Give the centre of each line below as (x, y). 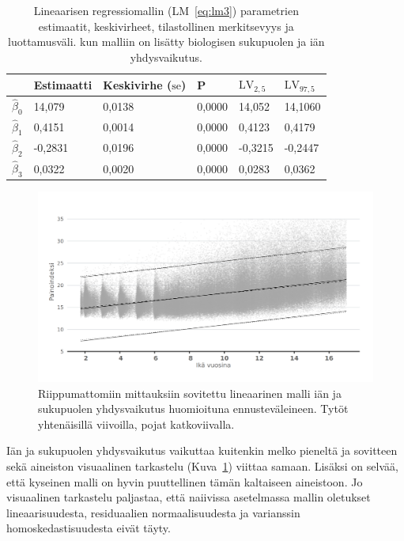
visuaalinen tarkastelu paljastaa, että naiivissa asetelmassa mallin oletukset (189, 497)
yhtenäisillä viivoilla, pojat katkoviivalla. (136, 424)
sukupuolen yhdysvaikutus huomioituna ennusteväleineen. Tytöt (193, 409)
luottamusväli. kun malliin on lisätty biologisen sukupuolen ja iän (166, 42)
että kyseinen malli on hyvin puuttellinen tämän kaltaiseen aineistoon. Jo (185, 481)
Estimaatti (63, 84)
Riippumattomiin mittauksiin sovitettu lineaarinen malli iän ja (190, 393)
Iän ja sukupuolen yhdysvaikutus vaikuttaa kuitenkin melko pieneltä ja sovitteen (202, 450)
